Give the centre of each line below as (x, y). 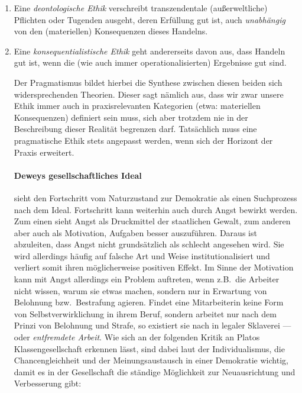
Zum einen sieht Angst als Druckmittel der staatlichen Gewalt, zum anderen (152, 221)
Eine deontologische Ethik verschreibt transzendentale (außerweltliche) (141, 8)
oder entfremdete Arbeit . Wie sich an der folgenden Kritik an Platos (137, 337)
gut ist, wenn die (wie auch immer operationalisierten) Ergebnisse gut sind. (150, 62)
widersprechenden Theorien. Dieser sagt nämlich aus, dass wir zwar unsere (149, 94)
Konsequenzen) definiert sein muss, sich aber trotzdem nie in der (131, 117)
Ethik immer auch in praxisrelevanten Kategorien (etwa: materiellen (137, 106)
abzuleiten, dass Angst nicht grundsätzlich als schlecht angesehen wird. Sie (149, 244)
